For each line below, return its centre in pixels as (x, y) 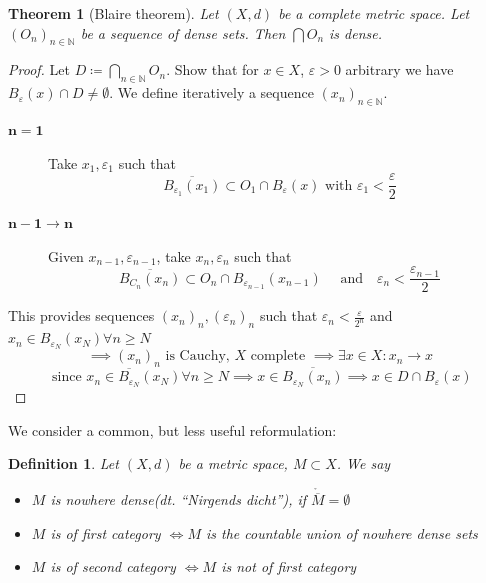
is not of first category (289, 566)
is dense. (356, 32)
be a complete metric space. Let (374, 13)
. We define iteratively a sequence (211, 92)
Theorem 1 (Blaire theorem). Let (113, 13)
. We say (363, 463)
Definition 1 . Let (63, 463)
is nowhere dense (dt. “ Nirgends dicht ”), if (178, 499)
